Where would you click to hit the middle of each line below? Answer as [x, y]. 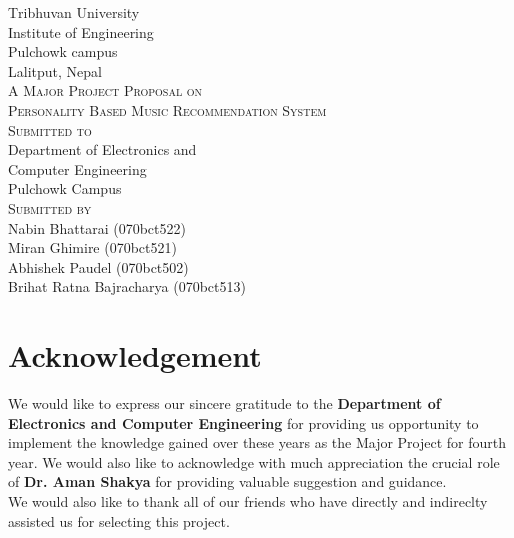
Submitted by [50, 207]
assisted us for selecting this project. [119, 520]
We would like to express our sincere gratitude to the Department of [224, 403]
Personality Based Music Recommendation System [167, 109]
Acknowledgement [135, 355]
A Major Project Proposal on [105, 90]
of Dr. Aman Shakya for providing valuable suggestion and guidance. [227, 481]
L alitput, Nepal [55, 70]
